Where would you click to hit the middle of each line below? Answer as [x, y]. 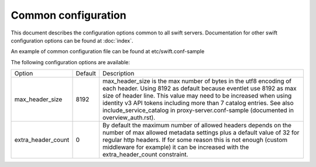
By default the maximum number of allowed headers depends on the [197, 126]
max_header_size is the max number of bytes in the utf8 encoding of [197, 81]
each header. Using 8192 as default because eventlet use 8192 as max [200, 89]
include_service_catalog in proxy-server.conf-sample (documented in [198, 110]
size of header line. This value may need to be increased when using [197, 96]
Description [118, 74]
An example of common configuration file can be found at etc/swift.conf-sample [108, 51]
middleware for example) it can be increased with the [176, 147]
